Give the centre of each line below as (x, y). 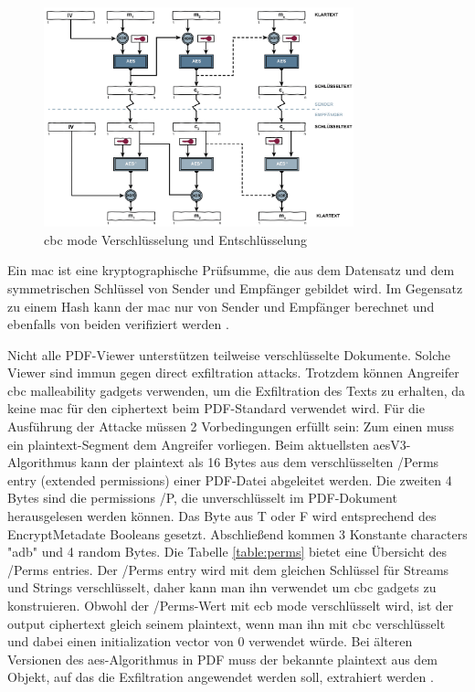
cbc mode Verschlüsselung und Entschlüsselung (176, 239)
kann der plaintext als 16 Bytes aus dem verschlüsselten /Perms (260, 462)
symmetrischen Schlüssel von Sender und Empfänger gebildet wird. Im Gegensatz (235, 287)
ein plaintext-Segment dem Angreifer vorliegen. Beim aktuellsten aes (199, 444)
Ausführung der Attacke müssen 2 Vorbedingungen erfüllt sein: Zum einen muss (231, 426)
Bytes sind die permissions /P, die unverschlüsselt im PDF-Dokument (202, 498)
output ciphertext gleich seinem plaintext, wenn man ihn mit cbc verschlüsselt (227, 623)
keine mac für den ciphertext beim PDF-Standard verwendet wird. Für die (216, 408)
